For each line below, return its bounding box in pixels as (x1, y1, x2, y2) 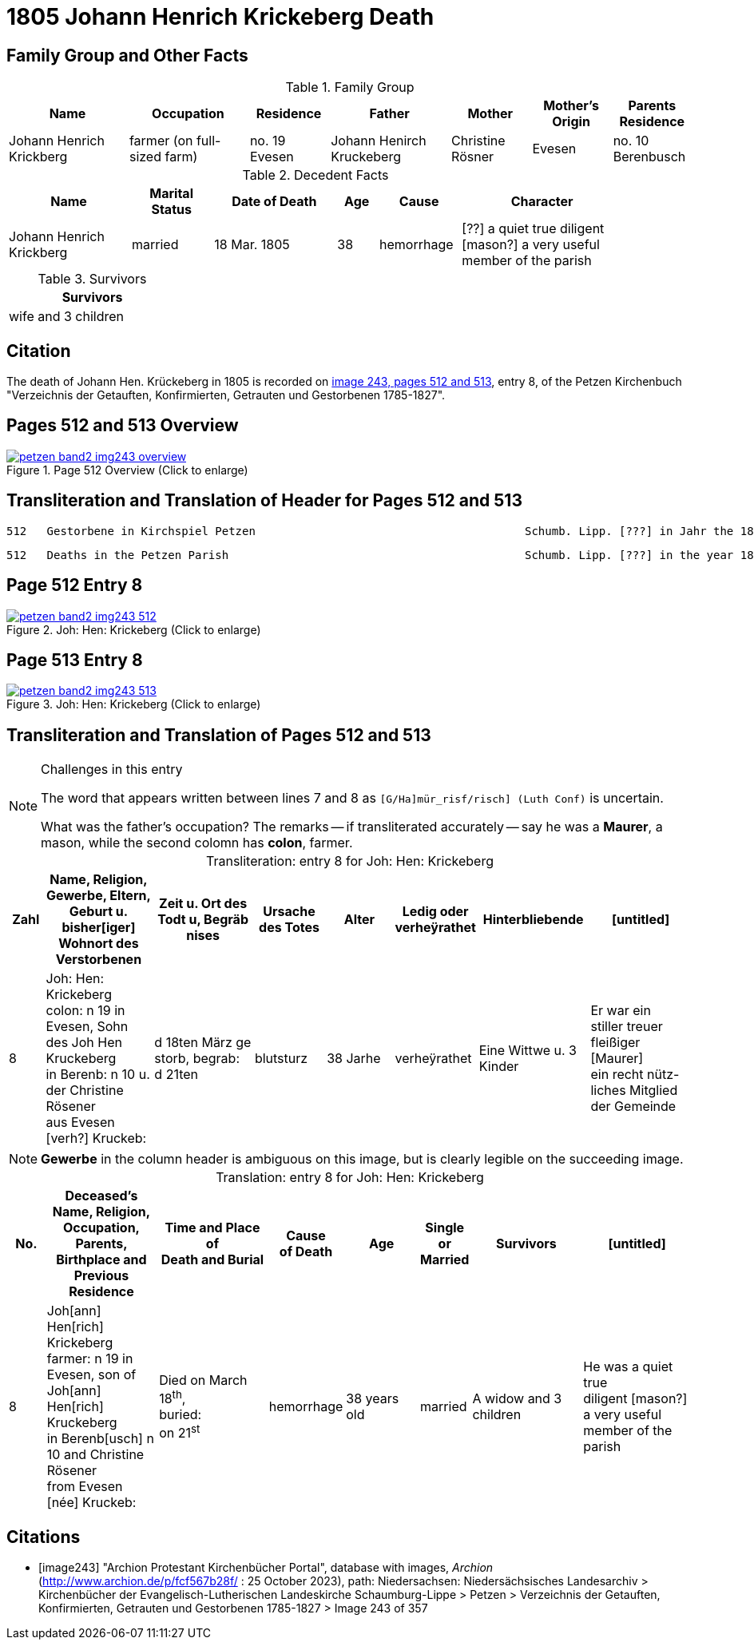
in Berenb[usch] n (46, 1430, 154, 1447)
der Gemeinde (590, 1098, 677, 1115)
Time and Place (165, 1220, 260, 1236)
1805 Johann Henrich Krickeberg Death (6, 3, 435, 30)
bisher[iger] (62, 919, 136, 936)
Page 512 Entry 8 (6, 575, 143, 596)
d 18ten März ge (154, 1034, 252, 1051)
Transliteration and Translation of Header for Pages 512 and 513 (6, 490, 522, 511)
